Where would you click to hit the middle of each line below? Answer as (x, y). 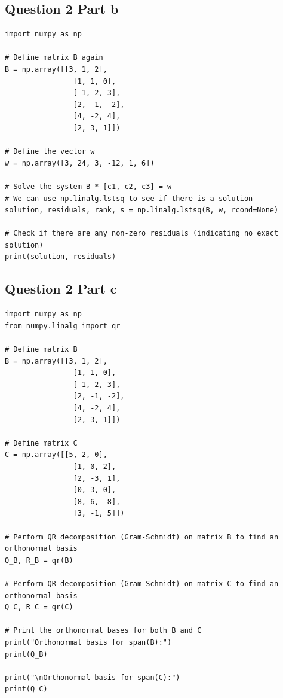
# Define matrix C (41, 443)
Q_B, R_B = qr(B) (39, 560)
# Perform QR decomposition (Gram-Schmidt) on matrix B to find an (142, 537)
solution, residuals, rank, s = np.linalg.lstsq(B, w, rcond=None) (142, 210)
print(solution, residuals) (61, 257)
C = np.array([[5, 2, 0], (56, 455)
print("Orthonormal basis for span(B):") (88, 642)
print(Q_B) (26, 654)
